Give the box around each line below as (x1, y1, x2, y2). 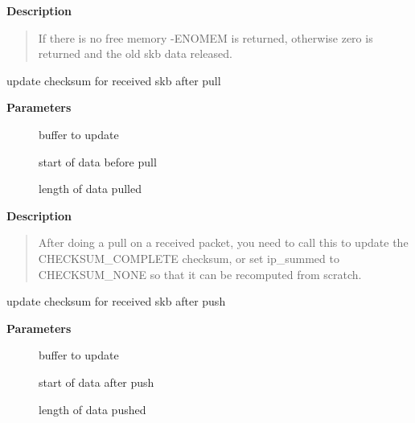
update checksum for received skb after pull (6, 72, 221, 88)
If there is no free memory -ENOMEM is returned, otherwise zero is (38, 29, 373, 46)
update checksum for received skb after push (6, 293, 226, 310)
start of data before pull (39, 153, 157, 170)
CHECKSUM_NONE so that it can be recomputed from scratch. (38, 265, 362, 282)
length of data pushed (39, 400, 146, 417)
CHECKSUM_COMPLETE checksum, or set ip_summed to (38, 249, 339, 266)
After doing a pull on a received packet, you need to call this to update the (38, 234, 409, 251)
